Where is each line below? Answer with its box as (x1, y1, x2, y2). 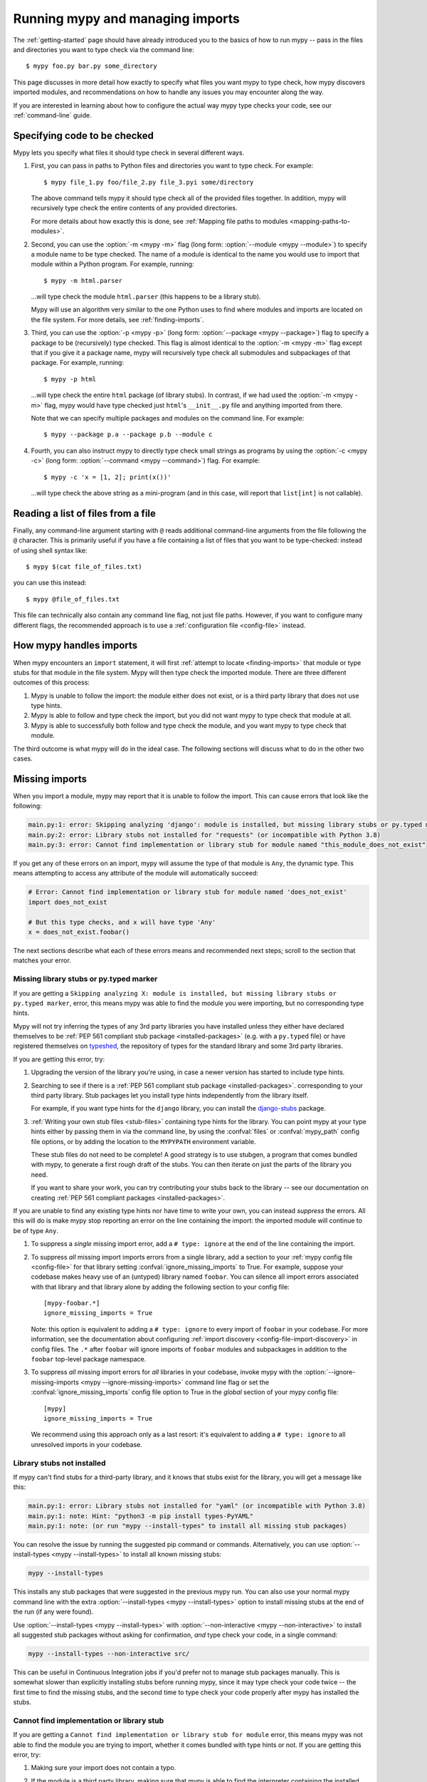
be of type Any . (13, 1226, 58, 1235)
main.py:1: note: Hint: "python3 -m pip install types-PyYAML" (28, 1512, 254, 1520)
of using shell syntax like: (13, 546, 88, 555)
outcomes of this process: (13, 678, 90, 687)
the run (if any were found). (13, 1607, 94, 1616)
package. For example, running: (31, 359, 125, 367)
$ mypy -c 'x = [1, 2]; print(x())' (43, 473, 172, 481)
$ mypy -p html (43, 375, 97, 383)
